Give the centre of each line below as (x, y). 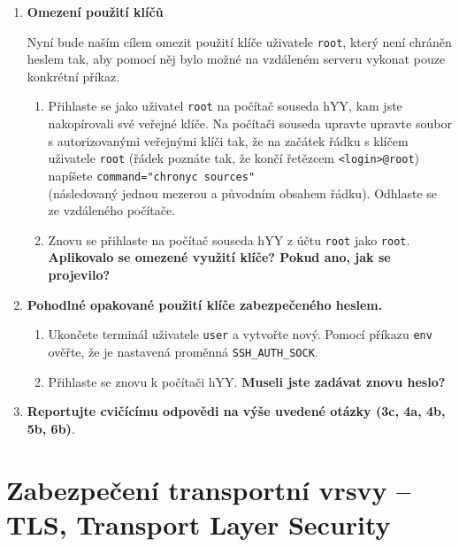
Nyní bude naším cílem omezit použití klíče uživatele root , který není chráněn (239, 41)
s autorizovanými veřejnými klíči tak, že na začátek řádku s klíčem (228, 140)
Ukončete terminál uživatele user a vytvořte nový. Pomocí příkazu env (240, 334)
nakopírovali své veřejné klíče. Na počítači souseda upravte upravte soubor (250, 123)
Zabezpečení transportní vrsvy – (209, 489)
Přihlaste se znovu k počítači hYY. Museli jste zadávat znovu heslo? (247, 381)
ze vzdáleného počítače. (112, 210)
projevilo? (79, 275)
